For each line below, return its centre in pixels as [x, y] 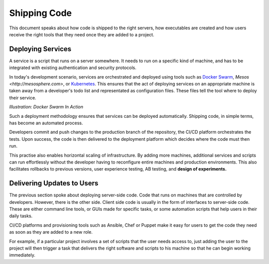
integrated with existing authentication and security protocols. [73, 68]
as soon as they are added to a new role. [51, 232]
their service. [23, 97]
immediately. [22, 255]
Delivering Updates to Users [54, 183]
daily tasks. [21, 216]
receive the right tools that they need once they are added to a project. [82, 34]
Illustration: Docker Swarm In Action [46, 107]
